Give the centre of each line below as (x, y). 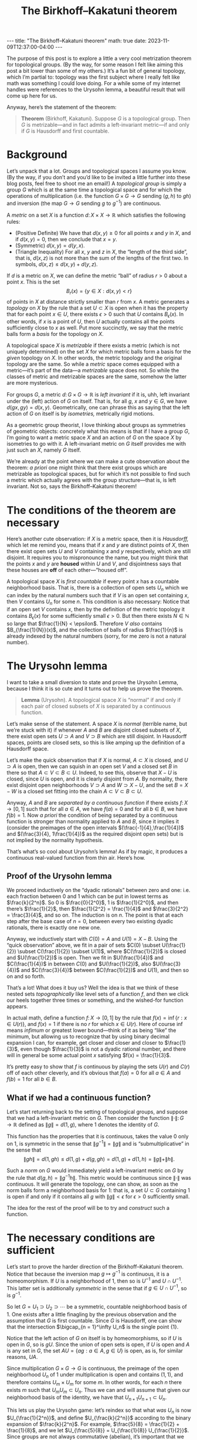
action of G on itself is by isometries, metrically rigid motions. (81, 414)
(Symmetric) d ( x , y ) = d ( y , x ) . (50, 245)
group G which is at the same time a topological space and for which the (94, 190)
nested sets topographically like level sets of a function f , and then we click (98, 994)
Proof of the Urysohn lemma (59, 876)
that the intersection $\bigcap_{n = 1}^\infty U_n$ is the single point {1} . (93, 1327)
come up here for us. (32, 96)
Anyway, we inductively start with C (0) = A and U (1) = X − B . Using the (92, 939)
